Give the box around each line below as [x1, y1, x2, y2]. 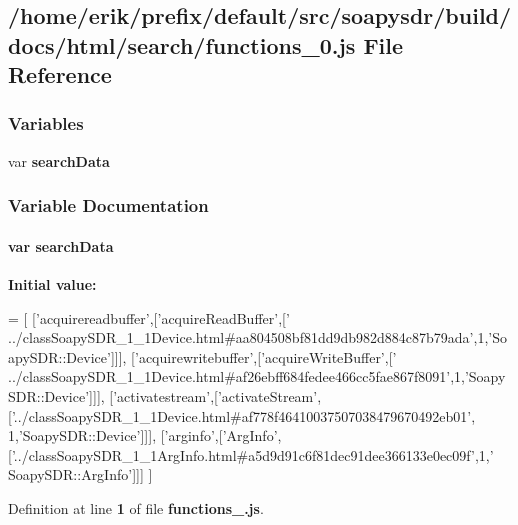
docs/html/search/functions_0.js [8, 29, 356, 60]
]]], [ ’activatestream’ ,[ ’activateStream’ [89, 385, 318, 406]
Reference [8, 59, 112, 90]
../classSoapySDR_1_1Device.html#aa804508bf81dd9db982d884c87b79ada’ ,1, [8, 327, 489, 348]
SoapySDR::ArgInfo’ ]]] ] [8, 464, 153, 485]
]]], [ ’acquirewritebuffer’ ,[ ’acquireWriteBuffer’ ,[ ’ [110, 346, 397, 367]
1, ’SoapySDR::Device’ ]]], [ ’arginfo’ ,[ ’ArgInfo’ [8, 425, 278, 446]
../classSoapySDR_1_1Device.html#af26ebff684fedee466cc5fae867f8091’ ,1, [8, 366, 465, 387]
